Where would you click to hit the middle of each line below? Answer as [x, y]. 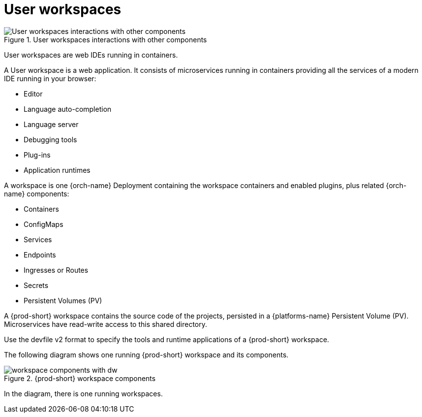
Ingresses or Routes [56, 270]
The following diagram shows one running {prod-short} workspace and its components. [146, 354]
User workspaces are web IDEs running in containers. [91, 55]
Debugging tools [50, 139]
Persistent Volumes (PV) [63, 300]
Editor [33, 94]
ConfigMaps [44, 224]
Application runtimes [57, 170]
